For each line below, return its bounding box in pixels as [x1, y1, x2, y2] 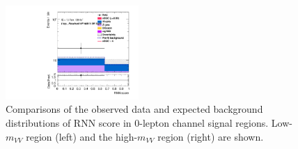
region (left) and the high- [26, 129, 138, 143]
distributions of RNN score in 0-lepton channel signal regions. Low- [6, 116, 292, 130]
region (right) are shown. [157, 129, 264, 143]
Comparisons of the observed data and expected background [6, 102, 263, 116]
